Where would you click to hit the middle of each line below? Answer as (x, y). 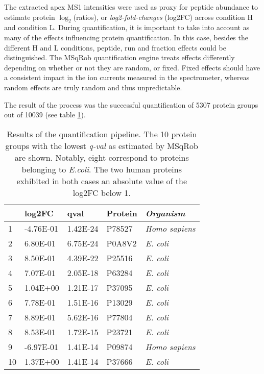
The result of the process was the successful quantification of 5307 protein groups (131, 104)
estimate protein (30, 17)
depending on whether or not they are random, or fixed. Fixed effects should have (132, 67)
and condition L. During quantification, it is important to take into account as (127, 27)
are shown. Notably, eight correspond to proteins (102, 157)
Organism (165, 213)
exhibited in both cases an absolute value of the (102, 181)
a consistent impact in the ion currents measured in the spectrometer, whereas (127, 77)
